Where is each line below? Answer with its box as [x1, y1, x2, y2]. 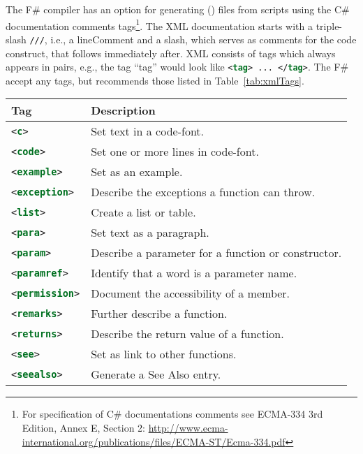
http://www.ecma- [148, 420, 228, 434]
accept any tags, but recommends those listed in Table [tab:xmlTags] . [6, 73, 304, 87]
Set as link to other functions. [91, 346, 237, 363]
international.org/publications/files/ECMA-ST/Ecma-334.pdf [22, 434, 286, 448]
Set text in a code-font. [91, 123, 204, 140]
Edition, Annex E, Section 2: [22, 420, 146, 434]
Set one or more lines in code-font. [91, 143, 259, 160]
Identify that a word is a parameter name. [91, 265, 297, 281]
